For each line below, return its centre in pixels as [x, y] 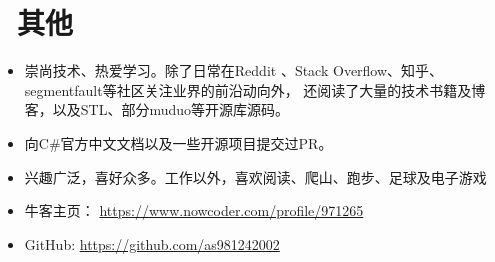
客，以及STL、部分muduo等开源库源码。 [157, 109]
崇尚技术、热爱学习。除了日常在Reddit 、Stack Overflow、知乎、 [234, 70]
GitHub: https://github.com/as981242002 [152, 243]
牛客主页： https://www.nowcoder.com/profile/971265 [194, 210]
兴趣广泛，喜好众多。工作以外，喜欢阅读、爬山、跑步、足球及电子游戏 [255, 176]
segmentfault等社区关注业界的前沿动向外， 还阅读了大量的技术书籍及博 [255, 89]
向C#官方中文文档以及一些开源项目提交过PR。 [178, 142]
